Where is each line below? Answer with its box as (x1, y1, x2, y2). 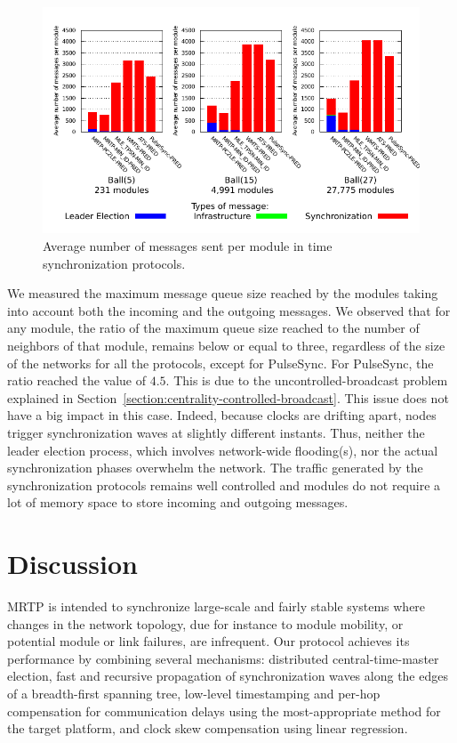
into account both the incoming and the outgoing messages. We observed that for (7, 301, 451, 319)
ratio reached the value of (7, 371, 147, 390)
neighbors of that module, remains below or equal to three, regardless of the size (7, 335, 445, 354)
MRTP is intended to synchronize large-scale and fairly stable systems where (7, 597, 426, 616)
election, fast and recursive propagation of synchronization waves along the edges (7, 666, 448, 685)
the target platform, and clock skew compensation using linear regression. (7, 719, 408, 738)
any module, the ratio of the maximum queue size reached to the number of (7, 319, 420, 337)
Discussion (7, 545, 138, 582)
